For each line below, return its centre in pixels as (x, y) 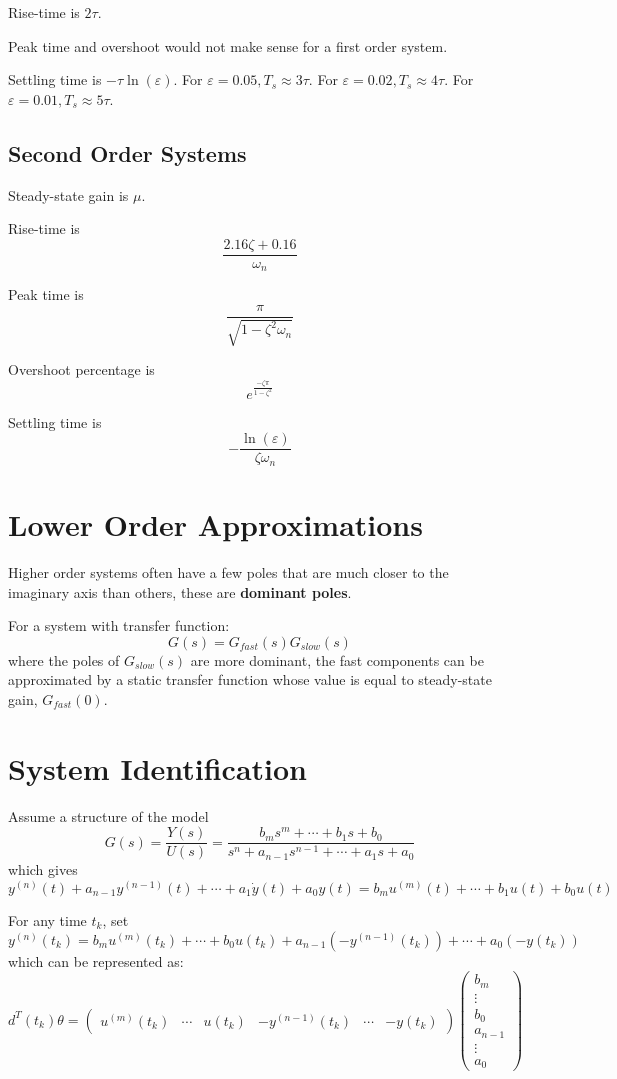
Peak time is (46, 294)
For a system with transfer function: (119, 625)
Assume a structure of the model (108, 815)
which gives (43, 869)
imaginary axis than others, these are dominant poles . (180, 591)
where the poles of (64, 659)
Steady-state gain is (68, 194)
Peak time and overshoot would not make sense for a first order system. (228, 45)
